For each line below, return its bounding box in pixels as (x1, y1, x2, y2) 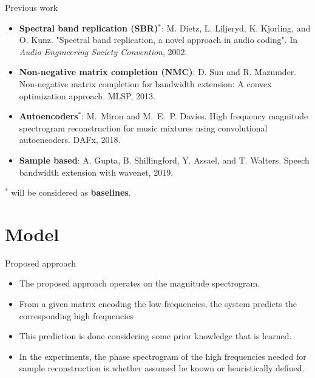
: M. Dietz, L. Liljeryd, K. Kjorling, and (161, 21, 311, 34)
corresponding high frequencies (19, 309, 134, 322)
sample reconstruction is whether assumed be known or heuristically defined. (19, 362, 305, 374)
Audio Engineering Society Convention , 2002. (19, 45, 188, 58)
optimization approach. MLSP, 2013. (19, 89, 155, 102)
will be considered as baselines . (11, 186, 131, 199)
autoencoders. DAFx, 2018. (19, 133, 121, 146)
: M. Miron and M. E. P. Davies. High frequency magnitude (81, 110, 308, 122)
